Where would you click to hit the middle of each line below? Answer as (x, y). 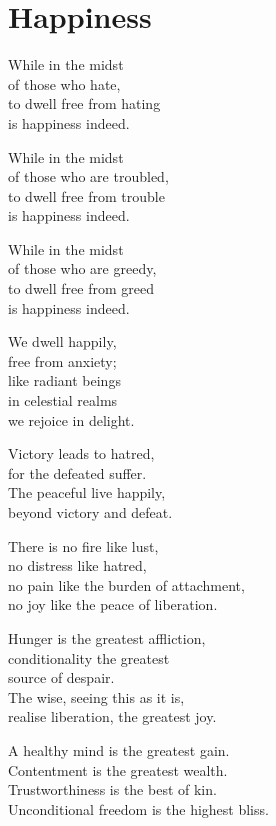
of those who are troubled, (88, 176)
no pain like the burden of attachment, (126, 584)
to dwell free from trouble (86, 195)
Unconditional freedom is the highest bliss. (138, 808)
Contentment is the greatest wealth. (118, 769)
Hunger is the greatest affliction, (107, 637)
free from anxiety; (62, 360)
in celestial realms (63, 400)
